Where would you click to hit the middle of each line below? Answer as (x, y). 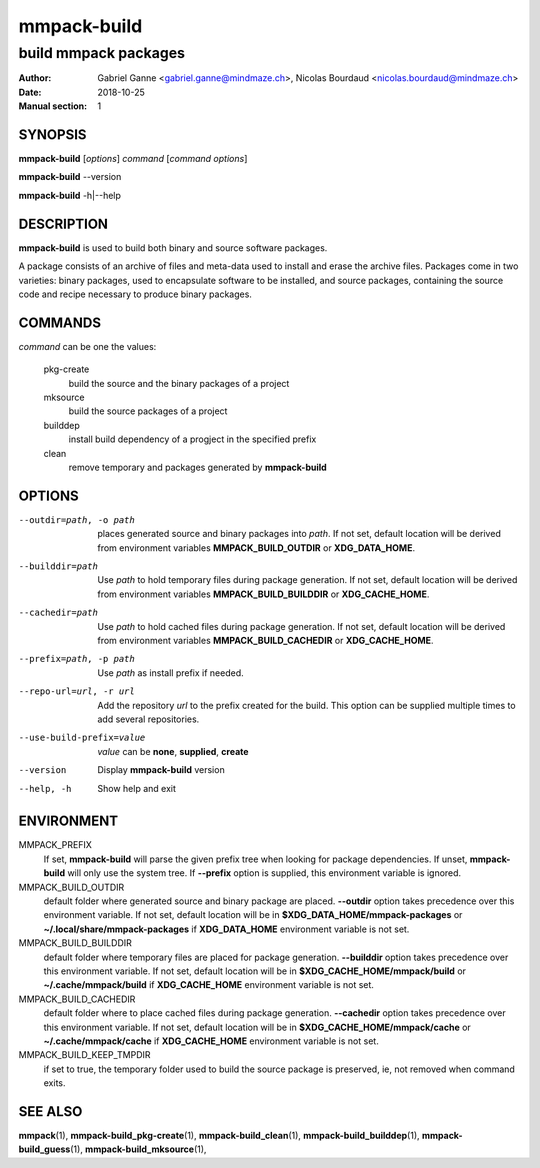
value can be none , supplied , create (173, 751)
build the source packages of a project (148, 411)
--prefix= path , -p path (76, 659)
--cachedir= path (58, 613)
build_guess (44, 1149)
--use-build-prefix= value (82, 738)
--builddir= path (58, 566)
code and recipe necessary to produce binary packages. (135, 294)
